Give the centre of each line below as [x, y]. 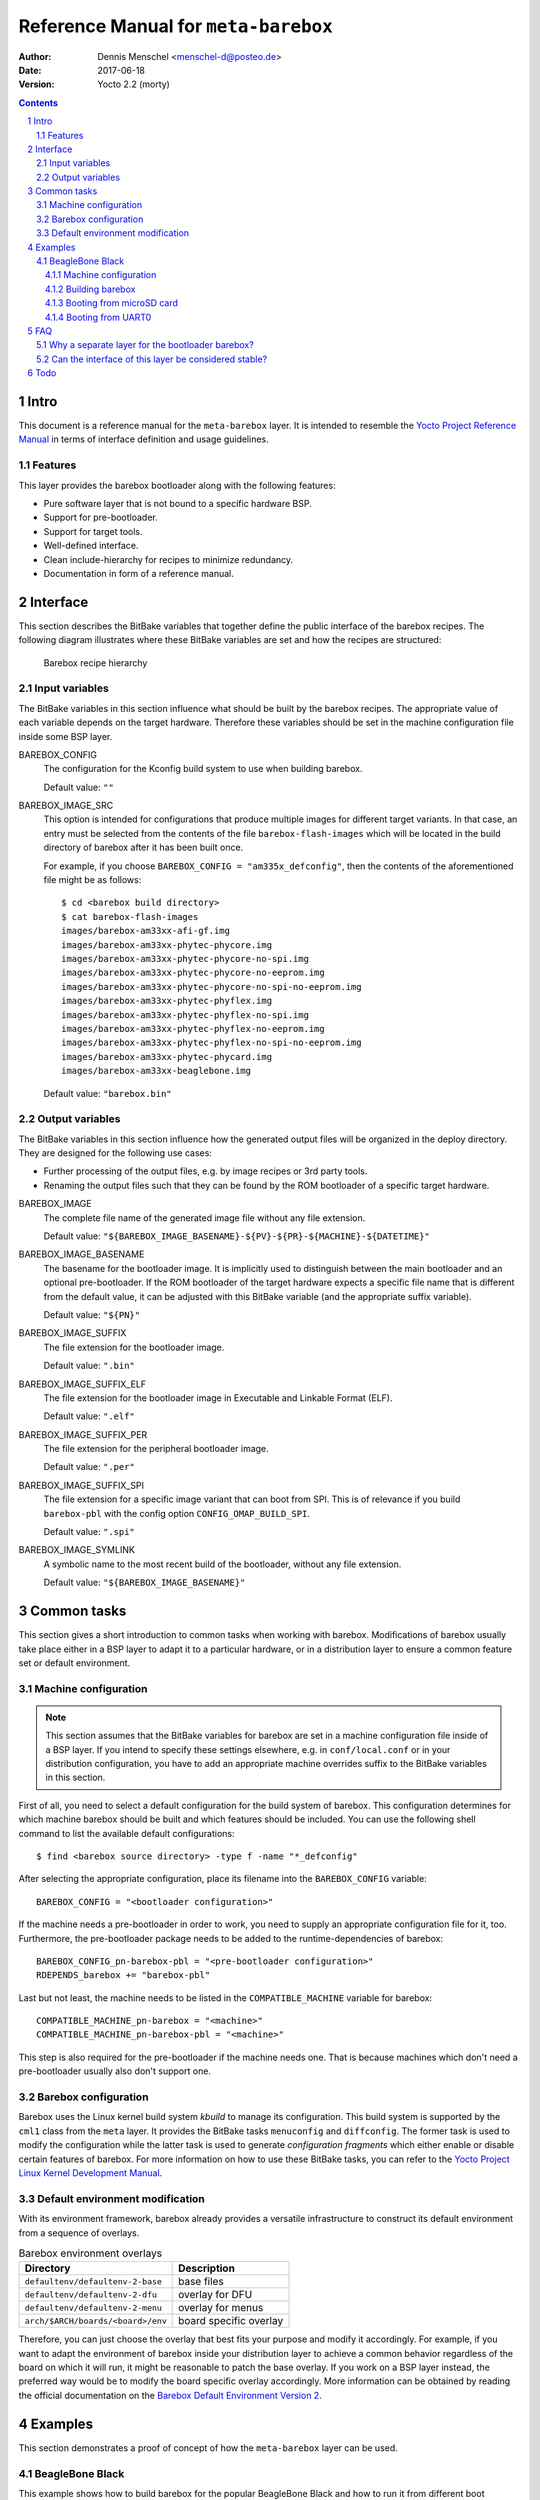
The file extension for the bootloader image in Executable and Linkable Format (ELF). [218, 1397]
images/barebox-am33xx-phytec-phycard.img [167, 1056]
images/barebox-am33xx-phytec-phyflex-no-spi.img [185, 1014]
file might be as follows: [92, 880]
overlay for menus [221, 2308]
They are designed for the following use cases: [115, 1153]
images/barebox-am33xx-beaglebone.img [156, 1071]
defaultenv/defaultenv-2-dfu [91, 2294]
